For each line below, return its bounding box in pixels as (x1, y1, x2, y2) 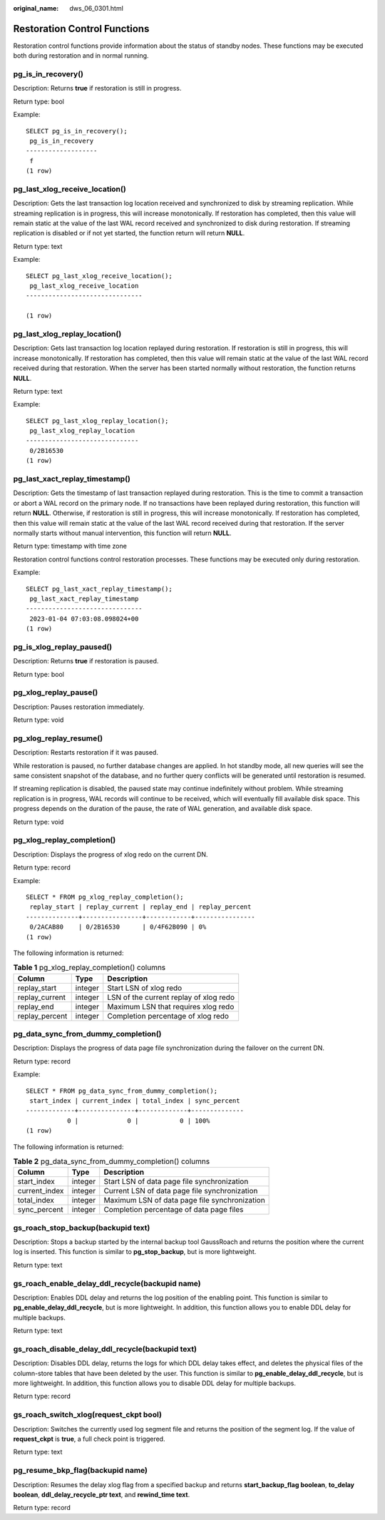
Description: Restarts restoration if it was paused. (13, 748, 158, 757)
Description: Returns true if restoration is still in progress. (13, 84, 182, 93)
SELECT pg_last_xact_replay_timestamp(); (26, 585, 173, 593)
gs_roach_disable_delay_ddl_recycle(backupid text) (13, 1344, 197, 1354)
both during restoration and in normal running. (13, 51, 149, 60)
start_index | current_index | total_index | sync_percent (29, 1096, 240, 1105)
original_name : (13, 4, 59, 12)
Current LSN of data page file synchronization (103, 1186, 258, 1196)
